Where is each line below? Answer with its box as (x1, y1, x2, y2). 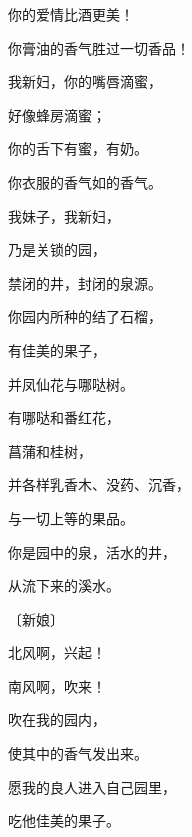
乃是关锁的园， (8, 239, 106, 260)
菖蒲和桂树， (8, 440, 92, 461)
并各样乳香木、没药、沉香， (8, 474, 190, 495)
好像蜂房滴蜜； (8, 104, 106, 125)
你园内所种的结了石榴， (8, 306, 162, 327)
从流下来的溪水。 (8, 575, 120, 596)
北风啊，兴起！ (8, 642, 106, 663)
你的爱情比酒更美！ (8, 4, 134, 24)
